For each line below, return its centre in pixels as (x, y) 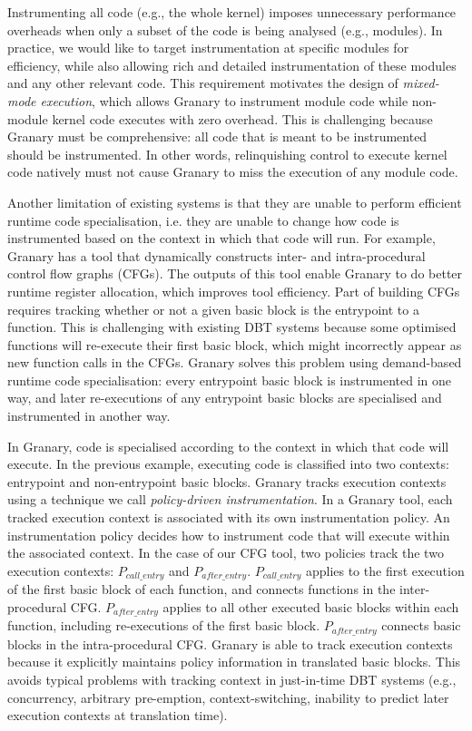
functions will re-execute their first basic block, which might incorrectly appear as (235, 344)
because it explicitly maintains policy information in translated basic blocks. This (234, 662)
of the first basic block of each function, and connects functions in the (202, 589)
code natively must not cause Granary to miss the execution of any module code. (233, 172)
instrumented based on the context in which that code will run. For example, (221, 238)
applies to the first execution (385, 570)
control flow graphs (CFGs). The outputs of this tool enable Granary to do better (235, 273)
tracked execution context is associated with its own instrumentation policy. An (229, 517)
